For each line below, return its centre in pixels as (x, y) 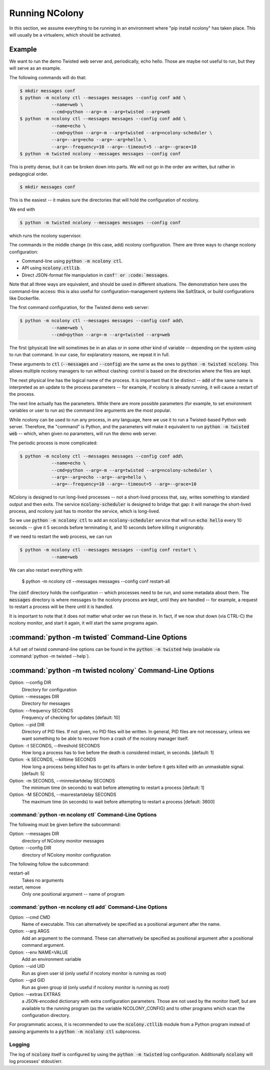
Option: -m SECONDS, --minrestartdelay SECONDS (62, 780)
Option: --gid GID (27, 980)
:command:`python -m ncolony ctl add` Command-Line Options (88, 907)
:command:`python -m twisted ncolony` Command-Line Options (112, 671)
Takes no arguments (43, 880)
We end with (22, 209)
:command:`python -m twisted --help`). (49, 656)
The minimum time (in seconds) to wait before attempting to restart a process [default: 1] (113, 788)
